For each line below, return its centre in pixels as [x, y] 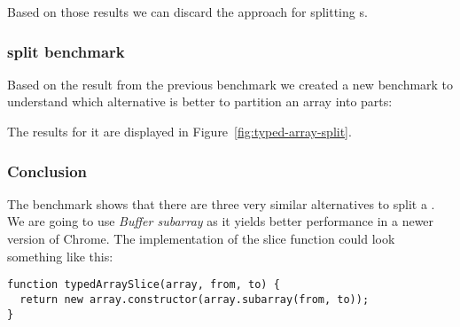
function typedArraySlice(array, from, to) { [144, 285]
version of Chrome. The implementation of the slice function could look [201, 238]
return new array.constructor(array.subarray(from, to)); [195, 299]
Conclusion [47, 171]
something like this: [60, 256]
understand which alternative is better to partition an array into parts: [200, 101]
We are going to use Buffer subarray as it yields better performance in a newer [221, 221]
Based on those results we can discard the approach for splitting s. [187, 12]
